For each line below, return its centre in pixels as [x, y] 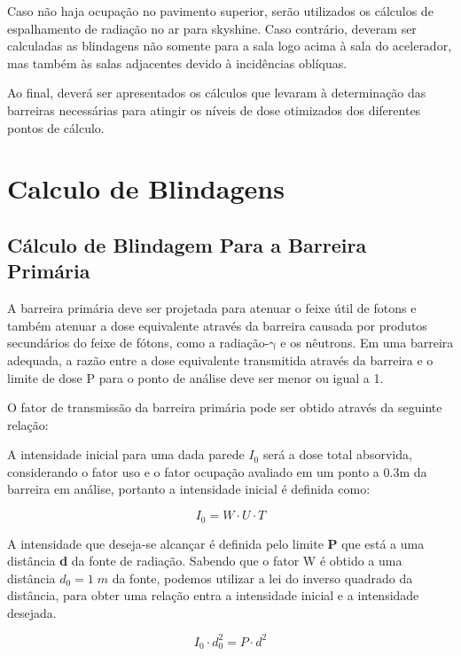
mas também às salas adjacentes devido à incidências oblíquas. [177, 62]
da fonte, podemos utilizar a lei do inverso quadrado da [262, 578]
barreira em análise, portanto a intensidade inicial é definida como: [189, 489]
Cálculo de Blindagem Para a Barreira [187, 244]
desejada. [32, 612]
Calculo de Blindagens [146, 188]
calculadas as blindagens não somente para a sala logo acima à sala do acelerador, [230, 46]
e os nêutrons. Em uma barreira [367, 343]
